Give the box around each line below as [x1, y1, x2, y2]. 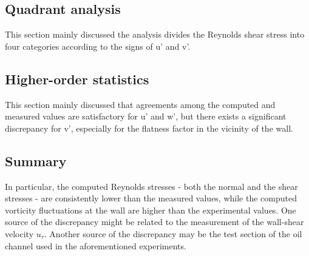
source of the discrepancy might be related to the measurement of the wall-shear [5, 215, 304, 228]
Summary [5, 151, 67, 170]
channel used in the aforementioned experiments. [5, 239, 186, 252]
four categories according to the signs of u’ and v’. [5, 39, 191, 52]
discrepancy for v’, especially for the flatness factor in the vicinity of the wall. [5, 121, 293, 134]
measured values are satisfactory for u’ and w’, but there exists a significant [5, 110, 287, 123]
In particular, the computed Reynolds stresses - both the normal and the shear [5, 180, 298, 192]
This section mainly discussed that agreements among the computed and [5, 98, 276, 110]
